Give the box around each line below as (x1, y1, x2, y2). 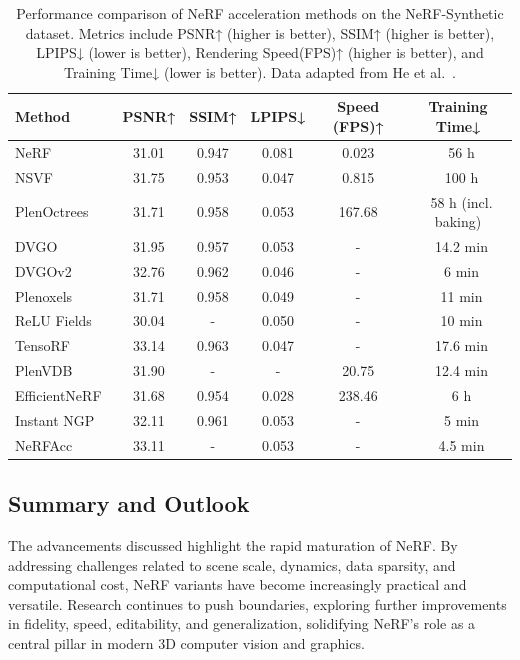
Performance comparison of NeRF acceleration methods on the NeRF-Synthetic (16, 3, 504, 23)
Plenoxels (15, 285, 73, 306)
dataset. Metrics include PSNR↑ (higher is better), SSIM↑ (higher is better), (25, 22, 495, 43)
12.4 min (435, 360, 488, 381)
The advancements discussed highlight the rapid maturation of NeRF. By (8, 534, 458, 555)
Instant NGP (15, 409, 95, 430)
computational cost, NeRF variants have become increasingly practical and (8, 574, 467, 595)
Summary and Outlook (8, 488, 250, 519)
